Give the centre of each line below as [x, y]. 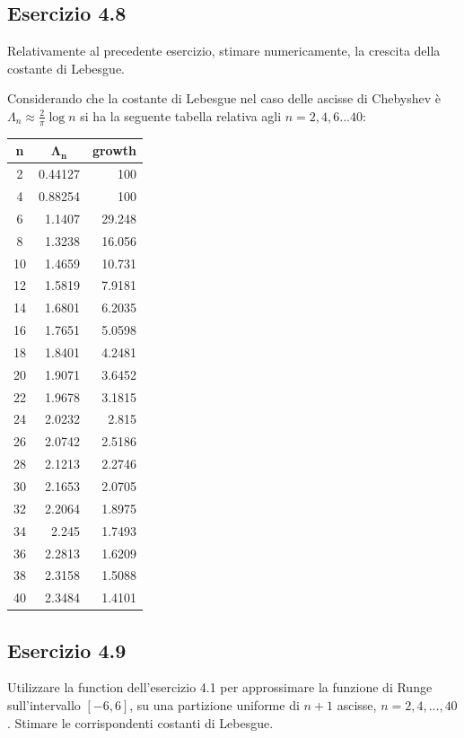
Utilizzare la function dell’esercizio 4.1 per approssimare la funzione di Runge [220, 687]
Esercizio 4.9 [67, 650]
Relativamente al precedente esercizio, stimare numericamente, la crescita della [224, 51]
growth [114, 150]
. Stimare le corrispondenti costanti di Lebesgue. [140, 722]
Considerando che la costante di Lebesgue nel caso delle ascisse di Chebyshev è [224, 98]
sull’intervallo [44, 705]
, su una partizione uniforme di [214, 705]
